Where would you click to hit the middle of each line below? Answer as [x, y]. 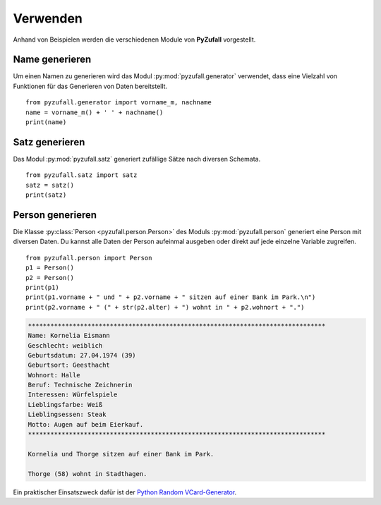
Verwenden [48, 18]
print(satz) [46, 195]
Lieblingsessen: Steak [67, 415]
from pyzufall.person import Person [89, 258]
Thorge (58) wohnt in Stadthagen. [87, 474]
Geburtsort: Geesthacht [69, 365]
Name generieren [52, 60]
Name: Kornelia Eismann [69, 336]
